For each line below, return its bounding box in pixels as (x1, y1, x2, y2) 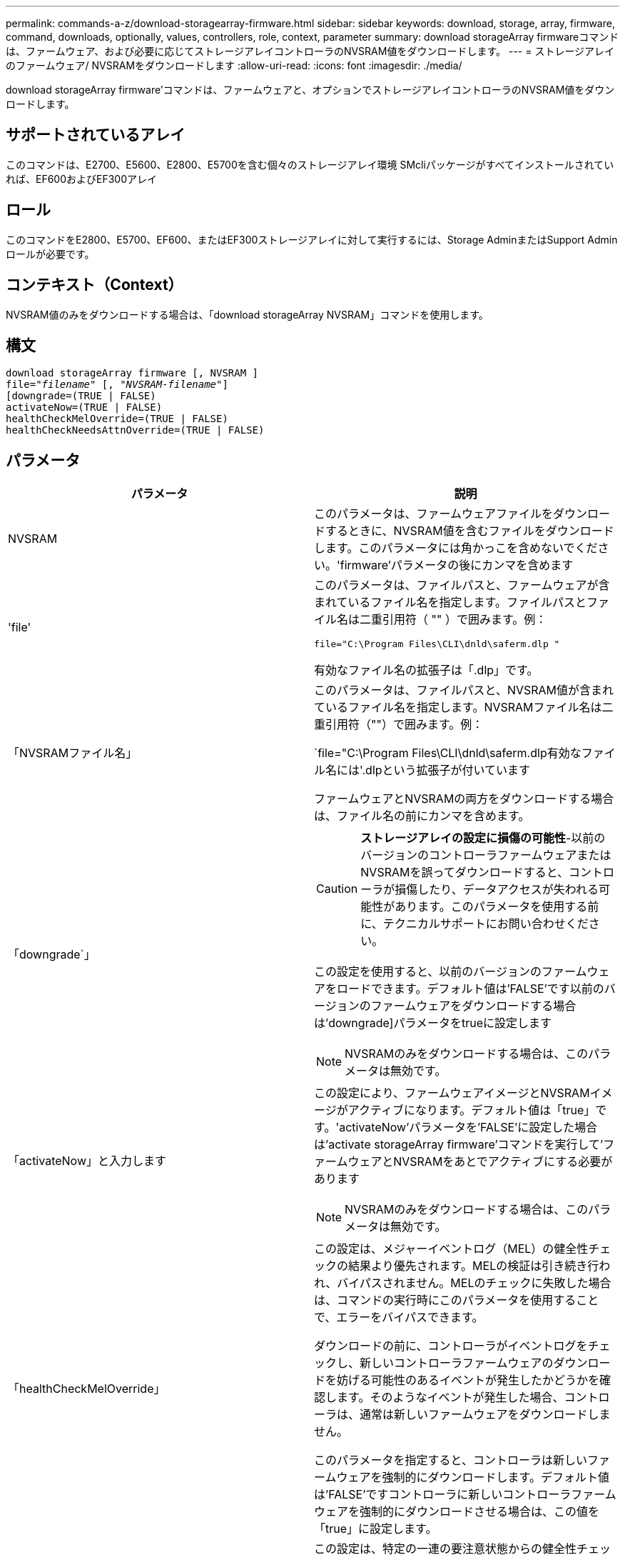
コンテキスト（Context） (6, 276, 183, 294)
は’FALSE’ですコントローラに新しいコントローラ (314, 1487, 571, 1502)
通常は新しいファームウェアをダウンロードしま (360, 1407, 611, 1422)
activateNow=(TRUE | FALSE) (6, 401, 163, 414)
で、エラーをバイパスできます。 (314, 1310, 484, 1325)
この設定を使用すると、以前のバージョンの (314, 964, 542, 979)
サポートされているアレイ (6, 126, 186, 144)
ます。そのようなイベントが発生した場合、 (337, 1390, 564, 1405)
